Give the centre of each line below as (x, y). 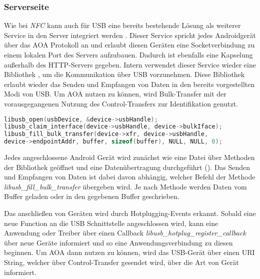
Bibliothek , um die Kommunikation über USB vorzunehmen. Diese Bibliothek (124, 74)
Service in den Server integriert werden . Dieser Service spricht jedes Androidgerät (130, 35)
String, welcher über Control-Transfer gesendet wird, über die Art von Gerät (121, 262)
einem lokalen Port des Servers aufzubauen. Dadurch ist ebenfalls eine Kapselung (128, 54)
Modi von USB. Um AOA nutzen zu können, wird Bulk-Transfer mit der (115, 94)
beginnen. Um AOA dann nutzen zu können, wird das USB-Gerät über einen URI (129, 252)
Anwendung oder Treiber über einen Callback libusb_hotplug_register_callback (125, 233)
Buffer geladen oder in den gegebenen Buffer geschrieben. (92, 196)
